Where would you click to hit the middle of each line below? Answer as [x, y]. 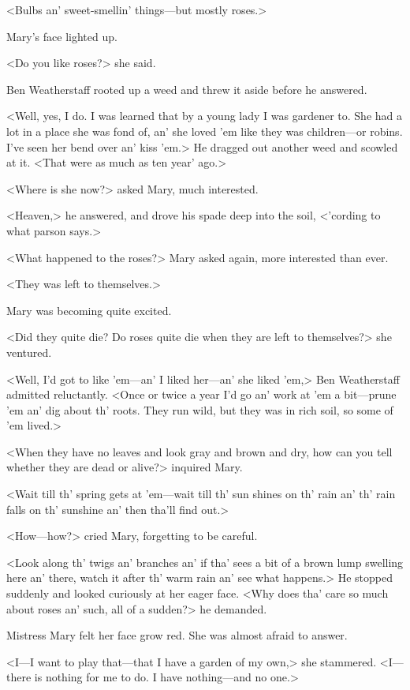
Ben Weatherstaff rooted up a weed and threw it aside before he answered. [187, 89]
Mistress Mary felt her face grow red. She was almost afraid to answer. [177, 635]
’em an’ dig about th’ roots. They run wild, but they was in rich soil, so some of [200, 409]
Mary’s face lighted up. [62, 36]
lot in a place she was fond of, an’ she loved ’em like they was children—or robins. [205, 131]
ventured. [29, 352]
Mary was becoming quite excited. [89, 310]
